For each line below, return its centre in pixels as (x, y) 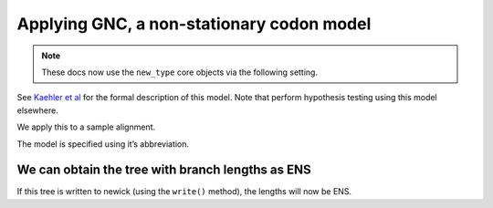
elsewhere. (37, 110)
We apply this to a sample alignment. (86, 127)
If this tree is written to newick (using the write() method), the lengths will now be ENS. (184, 192)
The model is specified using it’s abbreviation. (103, 144)
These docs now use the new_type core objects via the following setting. (180, 72)
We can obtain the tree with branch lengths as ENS (164, 170)
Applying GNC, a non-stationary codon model (194, 24)
